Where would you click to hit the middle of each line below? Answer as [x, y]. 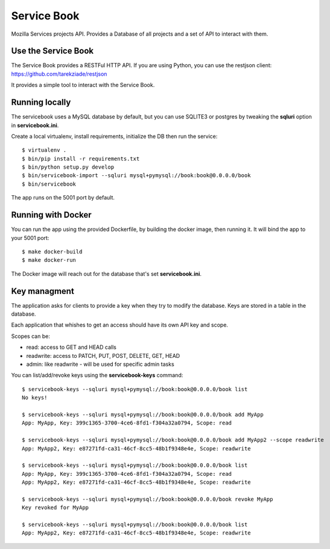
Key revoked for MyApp [56, 508]
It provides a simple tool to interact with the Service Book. [83, 85]
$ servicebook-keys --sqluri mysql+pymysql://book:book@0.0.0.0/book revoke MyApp [148, 499]
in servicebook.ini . [35, 125]
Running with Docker [51, 215]
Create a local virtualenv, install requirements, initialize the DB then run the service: [114, 136]
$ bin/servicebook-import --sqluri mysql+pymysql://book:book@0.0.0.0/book [136, 176]
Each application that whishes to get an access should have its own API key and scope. [120, 325]
